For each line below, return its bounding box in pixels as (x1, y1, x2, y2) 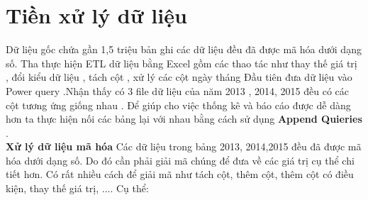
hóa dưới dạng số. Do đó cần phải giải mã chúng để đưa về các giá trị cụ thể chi (6, 152, 355, 167)
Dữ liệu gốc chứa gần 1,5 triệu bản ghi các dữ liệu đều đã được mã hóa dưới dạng (6, 42, 362, 57)
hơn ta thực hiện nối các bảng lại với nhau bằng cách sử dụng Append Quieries (6, 111, 362, 126)
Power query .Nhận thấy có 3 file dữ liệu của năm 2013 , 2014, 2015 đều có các (6, 83, 350, 98)
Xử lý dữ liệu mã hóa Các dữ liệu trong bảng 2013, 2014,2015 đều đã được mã (6, 139, 362, 154)
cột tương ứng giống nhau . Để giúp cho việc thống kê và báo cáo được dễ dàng (6, 97, 351, 112)
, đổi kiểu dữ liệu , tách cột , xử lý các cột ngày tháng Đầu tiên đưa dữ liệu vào (6, 70, 352, 84)
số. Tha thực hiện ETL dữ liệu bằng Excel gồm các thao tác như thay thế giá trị (6, 55, 357, 70)
